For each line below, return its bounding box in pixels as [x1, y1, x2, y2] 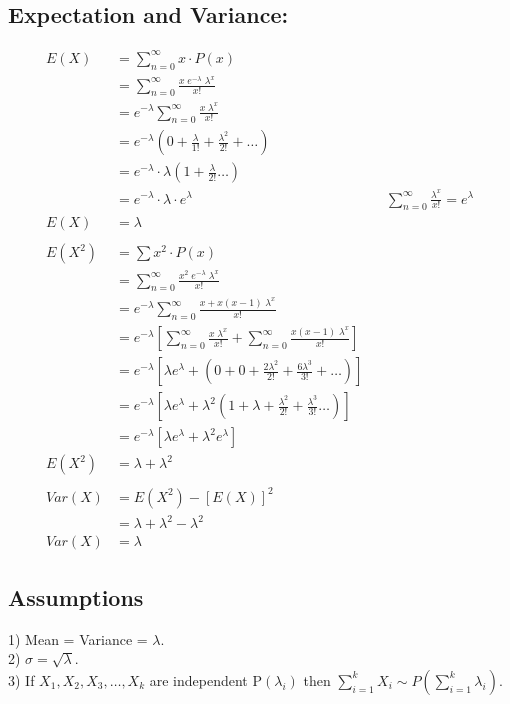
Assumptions [8, 581, 144, 612]
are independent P [149, 669, 263, 690]
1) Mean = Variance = [8, 628, 148, 649]
